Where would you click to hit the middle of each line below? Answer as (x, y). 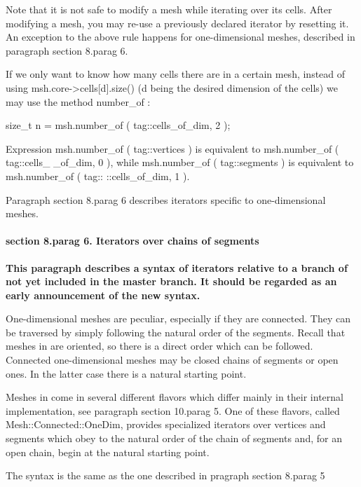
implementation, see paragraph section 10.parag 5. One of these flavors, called (173, 410)
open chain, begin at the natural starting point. (108, 452)
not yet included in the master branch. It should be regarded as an (171, 281)
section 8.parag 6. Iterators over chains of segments (132, 241)
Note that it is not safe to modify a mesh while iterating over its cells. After (169, 9)
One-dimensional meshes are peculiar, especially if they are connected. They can (178, 318)
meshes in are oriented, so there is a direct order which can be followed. (159, 346)
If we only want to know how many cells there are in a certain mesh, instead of (176, 74)
